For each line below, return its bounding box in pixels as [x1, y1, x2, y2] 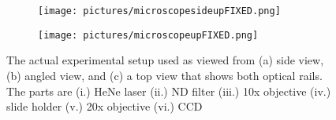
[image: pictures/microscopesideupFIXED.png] [38, 5, 281, 16]
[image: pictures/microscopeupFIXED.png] [38, 29, 259, 41]
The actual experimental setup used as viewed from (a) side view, [6, 52, 324, 68]
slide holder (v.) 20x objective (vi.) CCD [6, 98, 203, 115]
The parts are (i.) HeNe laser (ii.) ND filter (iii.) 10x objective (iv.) [6, 82, 331, 99]
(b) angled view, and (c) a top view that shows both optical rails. [6, 67, 323, 83]
